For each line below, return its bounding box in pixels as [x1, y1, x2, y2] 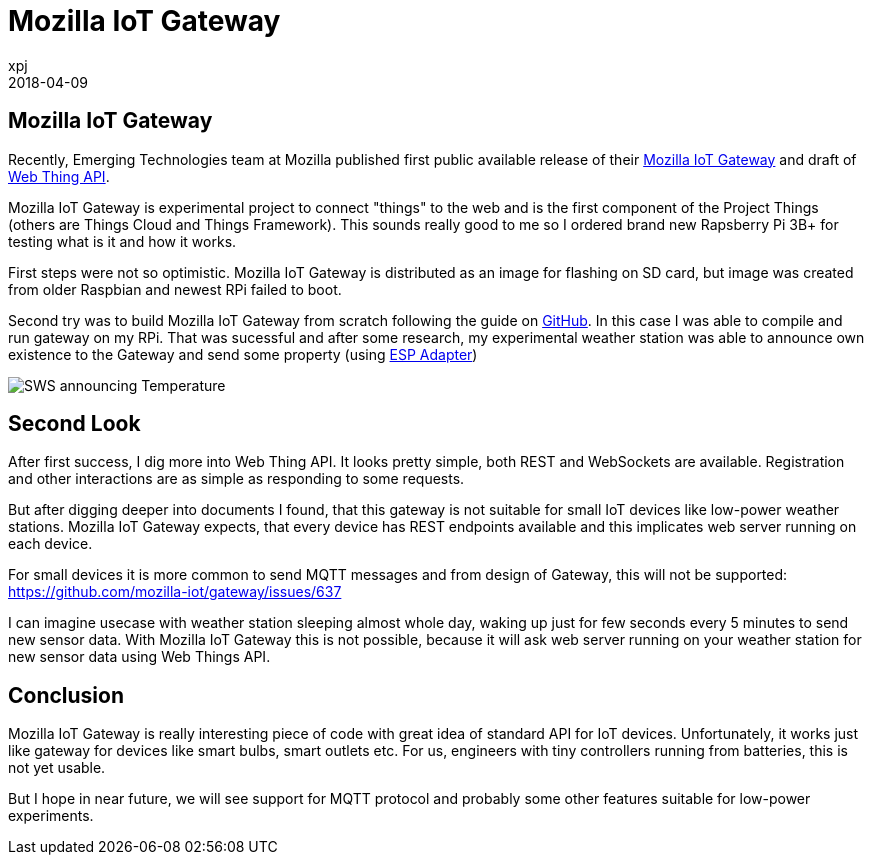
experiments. [8, 807, 94, 825]
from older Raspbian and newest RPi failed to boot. [8, 280, 342, 298]
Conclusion [8, 682, 125, 708]
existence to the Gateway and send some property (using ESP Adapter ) [8, 345, 478, 363]
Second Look [8, 411, 141, 437]
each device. [8, 535, 93, 553]
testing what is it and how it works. [8, 232, 237, 250]
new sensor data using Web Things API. [8, 648, 271, 666]
